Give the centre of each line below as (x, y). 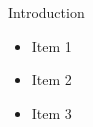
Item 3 (51, 112)
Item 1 (51, 45)
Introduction (46, 12)
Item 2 (51, 79)
